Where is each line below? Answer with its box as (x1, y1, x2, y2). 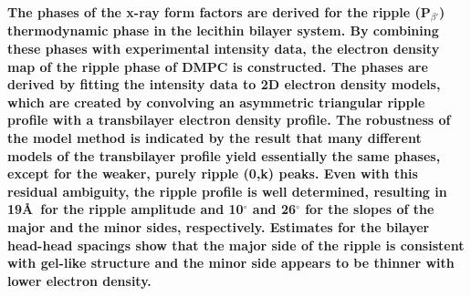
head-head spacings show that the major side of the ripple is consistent (7, 235, 465, 254)
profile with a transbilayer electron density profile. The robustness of (7, 110, 451, 129)
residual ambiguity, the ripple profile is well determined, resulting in (7, 181, 447, 200)
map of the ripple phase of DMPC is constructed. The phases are (7, 56, 428, 76)
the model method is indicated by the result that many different (7, 128, 422, 148)
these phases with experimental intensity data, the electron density (7, 39, 440, 58)
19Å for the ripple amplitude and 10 (7, 199, 244, 219)
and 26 (252, 199, 296, 219)
